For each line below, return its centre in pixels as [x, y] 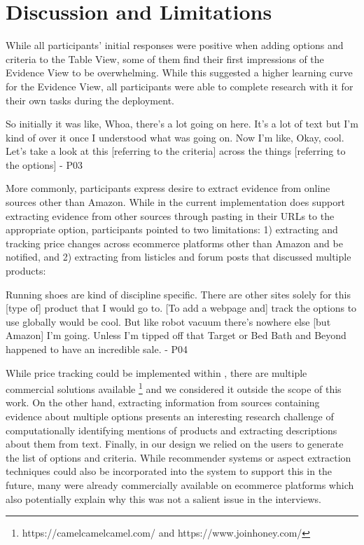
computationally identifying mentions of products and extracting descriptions [171, 430]
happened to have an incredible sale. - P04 [97, 349]
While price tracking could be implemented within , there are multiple [156, 372]
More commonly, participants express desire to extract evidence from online [168, 188]
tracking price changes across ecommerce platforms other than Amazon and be [174, 243]
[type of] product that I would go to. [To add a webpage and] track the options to [181, 308]
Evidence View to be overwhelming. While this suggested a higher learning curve [179, 73]
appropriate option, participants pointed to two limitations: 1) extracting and [172, 229]
